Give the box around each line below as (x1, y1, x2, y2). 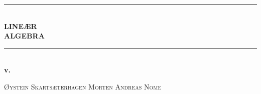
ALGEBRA (4, 30, 45, 41)
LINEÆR (4, 20, 37, 31)
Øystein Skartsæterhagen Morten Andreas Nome (4, 81, 162, 91)
